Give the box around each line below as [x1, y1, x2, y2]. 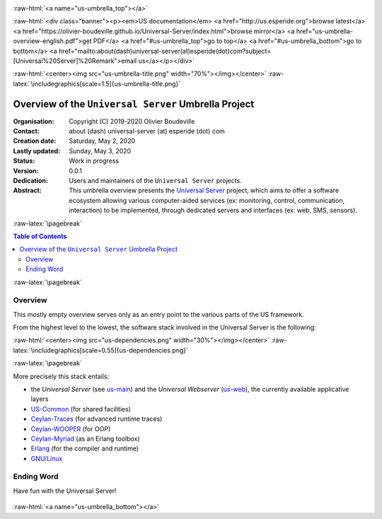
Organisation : [13, 117, 54, 125]
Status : [13, 156, 35, 165]
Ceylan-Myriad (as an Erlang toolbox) [30, 434, 141, 443]
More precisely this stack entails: [13, 372, 110, 380]
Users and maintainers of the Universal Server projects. [69, 176, 242, 185]
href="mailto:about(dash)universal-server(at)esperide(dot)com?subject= [59, 47, 272, 55]
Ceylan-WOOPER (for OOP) [30, 424, 111, 433]
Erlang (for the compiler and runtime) [30, 444, 139, 453]
